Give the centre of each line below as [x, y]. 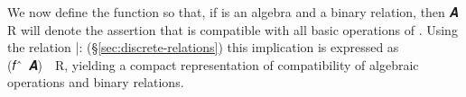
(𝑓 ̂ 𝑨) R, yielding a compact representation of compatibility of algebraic [213, 64]
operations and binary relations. [96, 82]
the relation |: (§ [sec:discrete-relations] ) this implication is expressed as [203, 47]
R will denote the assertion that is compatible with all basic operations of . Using [233, 29]
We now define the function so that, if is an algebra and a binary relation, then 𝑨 [233, 12]
